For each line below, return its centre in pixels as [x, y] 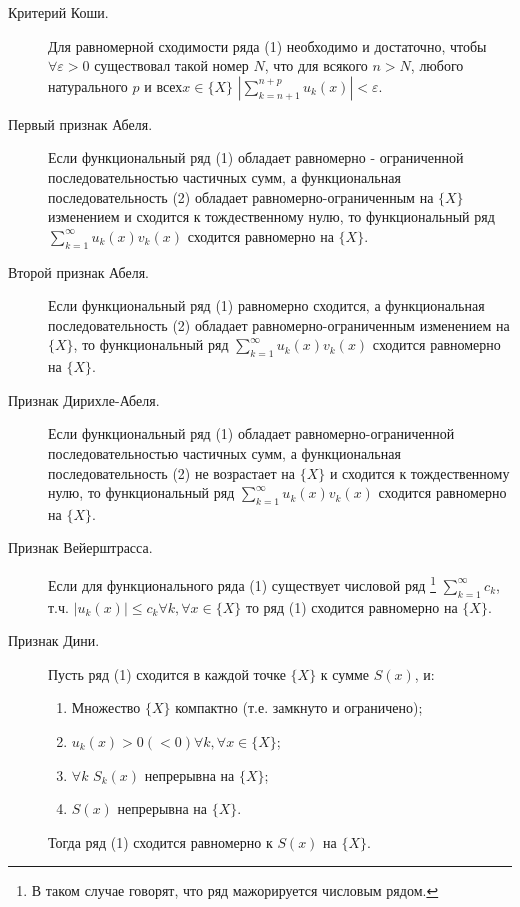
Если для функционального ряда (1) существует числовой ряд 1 [242, 583]
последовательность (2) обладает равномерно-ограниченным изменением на [279, 324]
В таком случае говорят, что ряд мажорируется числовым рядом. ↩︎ [235, 890]
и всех [163, 85]
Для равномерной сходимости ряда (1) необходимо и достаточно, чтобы [267, 45]
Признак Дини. [54, 640]
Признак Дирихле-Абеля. [84, 399]
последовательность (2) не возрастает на [171, 472]
